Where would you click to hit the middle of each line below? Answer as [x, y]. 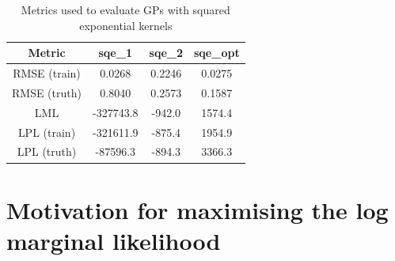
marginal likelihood [114, 240]
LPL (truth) [47, 151]
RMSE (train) [47, 73]
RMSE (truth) [47, 92]
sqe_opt [216, 53]
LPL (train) [47, 132]
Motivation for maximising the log [197, 209]
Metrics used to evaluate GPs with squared [125, 9]
